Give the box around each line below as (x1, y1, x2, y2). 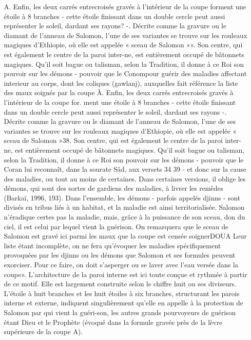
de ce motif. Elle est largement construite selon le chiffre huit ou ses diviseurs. (4, 279, 236, 289)
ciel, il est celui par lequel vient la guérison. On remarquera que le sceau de (4, 221, 229, 231)
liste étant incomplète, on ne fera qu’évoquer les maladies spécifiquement (4, 240, 221, 250)
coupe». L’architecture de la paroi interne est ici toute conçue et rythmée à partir (4, 269, 247, 279)
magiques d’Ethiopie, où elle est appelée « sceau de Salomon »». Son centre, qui (4, 40, 243, 50)
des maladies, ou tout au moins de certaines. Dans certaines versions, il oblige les (4, 173, 246, 183)
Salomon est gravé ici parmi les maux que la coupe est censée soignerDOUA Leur (4, 231, 247, 241)
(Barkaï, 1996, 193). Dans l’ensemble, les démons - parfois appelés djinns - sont (4, 192, 240, 202)
